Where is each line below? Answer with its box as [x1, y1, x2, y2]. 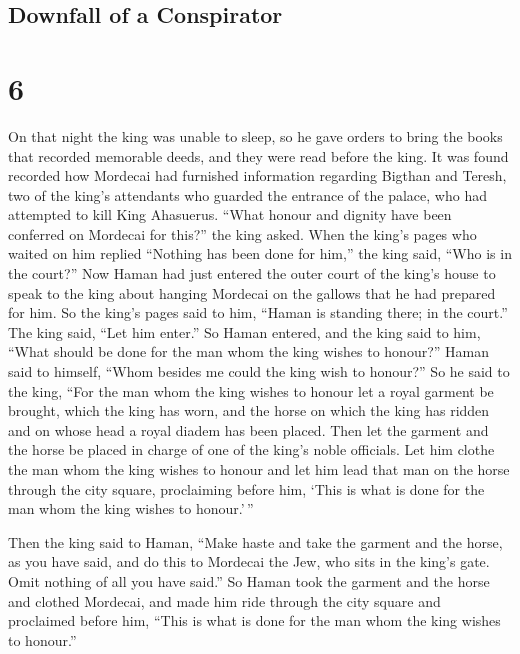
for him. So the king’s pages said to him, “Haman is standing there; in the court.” [8, 302, 508, 323]
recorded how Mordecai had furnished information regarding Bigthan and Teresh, [8, 165, 507, 186]
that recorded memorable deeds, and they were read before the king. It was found [8, 145, 509, 166]
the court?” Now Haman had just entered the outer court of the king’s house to [8, 263, 496, 284]
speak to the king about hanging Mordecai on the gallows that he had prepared [8, 282, 496, 303]
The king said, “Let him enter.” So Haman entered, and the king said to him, [8, 321, 481, 342]
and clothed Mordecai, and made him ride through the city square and [8, 590, 441, 611]
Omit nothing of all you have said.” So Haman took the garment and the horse [8, 570, 490, 591]
